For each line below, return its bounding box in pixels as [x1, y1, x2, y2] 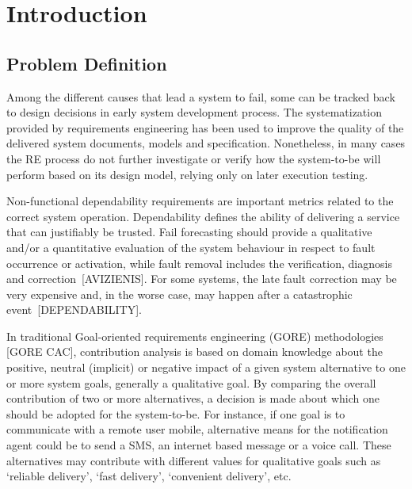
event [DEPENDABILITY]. [6, 301, 142, 318]
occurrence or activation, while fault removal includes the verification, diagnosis [6, 254, 392, 271]
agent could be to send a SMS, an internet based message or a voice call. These [6, 437, 391, 453]
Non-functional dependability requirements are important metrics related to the [6, 193, 394, 209]
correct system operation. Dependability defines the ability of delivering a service [6, 208, 400, 224]
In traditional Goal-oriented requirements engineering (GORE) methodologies [6, 327, 383, 344]
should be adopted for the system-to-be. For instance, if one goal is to [6, 405, 345, 422]
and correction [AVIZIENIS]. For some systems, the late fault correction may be [6, 270, 397, 287]
